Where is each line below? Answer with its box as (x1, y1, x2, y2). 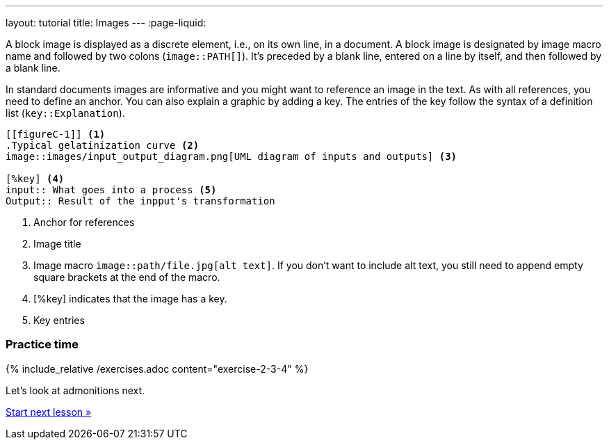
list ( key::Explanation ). (6, 107, 125, 119)
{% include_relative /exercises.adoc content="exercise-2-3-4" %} (6, 362, 309, 375)
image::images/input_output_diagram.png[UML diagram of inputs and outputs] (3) (6, 151, 457, 162)
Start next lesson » (6, 405, 92, 418)
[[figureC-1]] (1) (6, 129, 106, 140)
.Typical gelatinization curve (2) (6, 140, 200, 151)
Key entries (33, 314, 85, 326)
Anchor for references (33, 216, 135, 228)
